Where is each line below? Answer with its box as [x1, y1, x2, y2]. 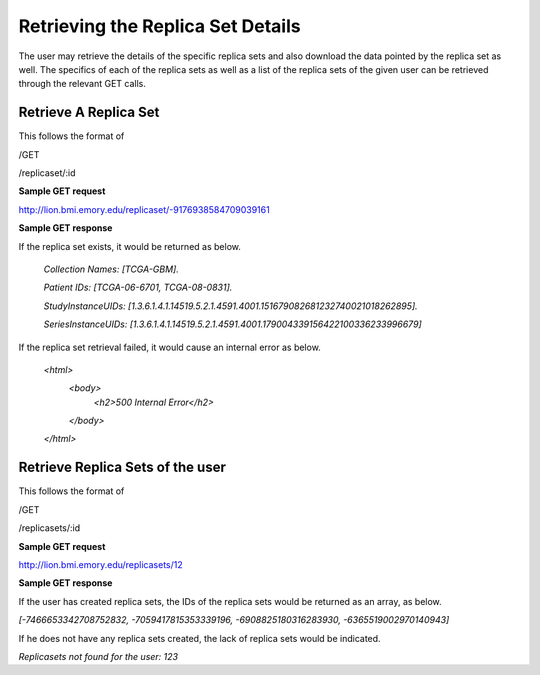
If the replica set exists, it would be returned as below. [18, 240, 242, 252]
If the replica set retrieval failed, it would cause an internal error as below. [18, 341, 322, 353]
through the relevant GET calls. [18, 78, 147, 90]
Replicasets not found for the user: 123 [18, 650, 179, 662]
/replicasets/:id [18, 522, 81, 534]
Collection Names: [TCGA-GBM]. [43, 263, 180, 275]
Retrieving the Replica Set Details [18, 15, 301, 37]
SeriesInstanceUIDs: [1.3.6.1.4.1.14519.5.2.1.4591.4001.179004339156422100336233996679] [43, 318, 422, 330]
